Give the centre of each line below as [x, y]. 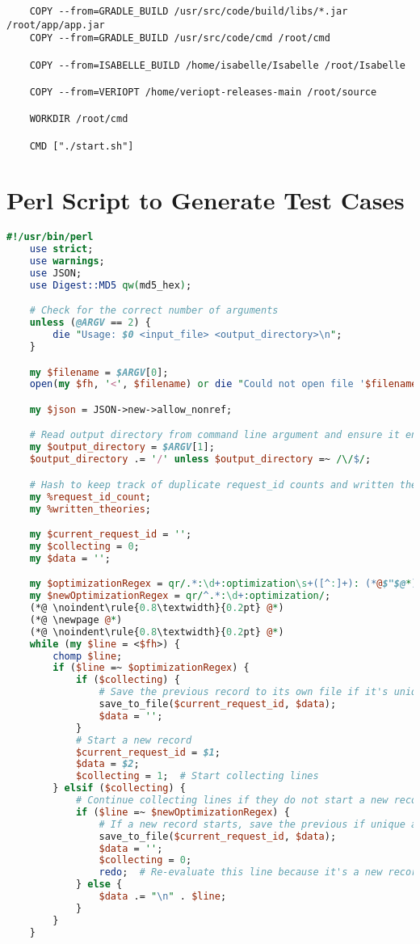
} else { [99, 885]
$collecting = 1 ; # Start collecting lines [197, 776]
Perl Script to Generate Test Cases [206, 200]
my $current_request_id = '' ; [111, 535]
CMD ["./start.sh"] [82, 146]
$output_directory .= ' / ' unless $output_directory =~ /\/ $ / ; [200, 459]
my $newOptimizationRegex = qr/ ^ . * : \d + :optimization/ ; [180, 596]
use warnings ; [67, 261]
